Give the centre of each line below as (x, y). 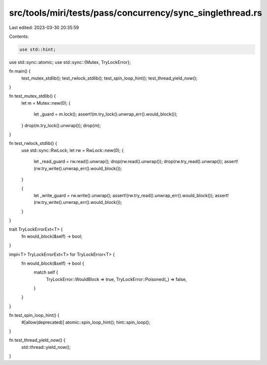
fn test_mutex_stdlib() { (32, 96)
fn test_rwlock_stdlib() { (33, 143)
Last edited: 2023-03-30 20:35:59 (44, 28)
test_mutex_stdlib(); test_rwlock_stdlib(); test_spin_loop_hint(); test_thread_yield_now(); (109, 78)
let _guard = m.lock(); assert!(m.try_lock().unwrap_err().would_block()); (106, 114)
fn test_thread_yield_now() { (37, 340)
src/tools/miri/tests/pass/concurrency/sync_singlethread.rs (136, 13)
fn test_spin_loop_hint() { (34, 315)
